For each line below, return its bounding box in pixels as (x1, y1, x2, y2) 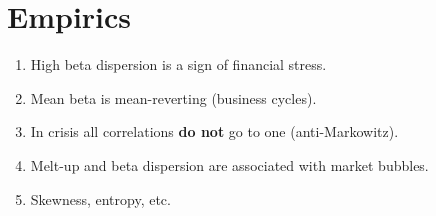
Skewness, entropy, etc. (30, 188, 171, 209)
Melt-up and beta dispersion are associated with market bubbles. (30, 154, 429, 175)
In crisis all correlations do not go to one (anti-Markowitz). (30, 121, 399, 142)
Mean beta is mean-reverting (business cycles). (30, 87, 317, 108)
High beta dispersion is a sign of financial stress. (30, 54, 327, 75)
